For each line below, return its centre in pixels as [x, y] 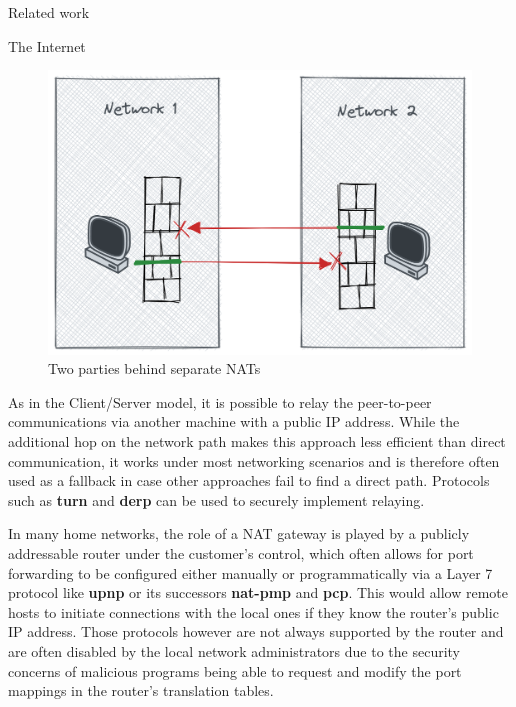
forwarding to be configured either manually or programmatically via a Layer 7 [250, 572]
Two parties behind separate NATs [154, 368]
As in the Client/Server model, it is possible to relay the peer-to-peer [220, 401]
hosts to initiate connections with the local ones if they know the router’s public [253, 611]
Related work [49, 12]
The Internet [47, 45]
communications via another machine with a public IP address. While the [234, 421]
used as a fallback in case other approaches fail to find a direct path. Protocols [249, 480]
